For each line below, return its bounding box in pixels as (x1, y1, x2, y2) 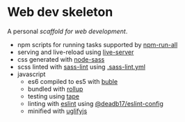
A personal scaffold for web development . (7, 27, 128, 35)
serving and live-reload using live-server (17, 48, 134, 56)
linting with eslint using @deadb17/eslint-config (27, 99, 163, 107)
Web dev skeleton (7, 4, 113, 20)
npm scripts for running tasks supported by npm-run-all (17, 40, 178, 49)
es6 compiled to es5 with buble (27, 77, 118, 85)
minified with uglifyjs (27, 107, 88, 115)
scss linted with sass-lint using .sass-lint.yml (17, 62, 146, 71)
